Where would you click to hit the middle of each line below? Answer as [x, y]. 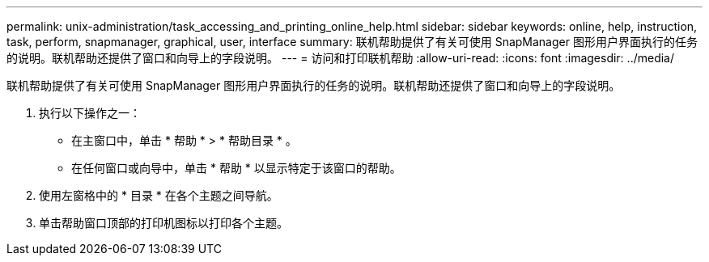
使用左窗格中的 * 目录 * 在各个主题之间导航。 [159, 195]
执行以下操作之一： [90, 113]
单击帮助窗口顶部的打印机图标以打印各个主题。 [163, 223]
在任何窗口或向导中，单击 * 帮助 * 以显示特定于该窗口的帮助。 [236, 168]
